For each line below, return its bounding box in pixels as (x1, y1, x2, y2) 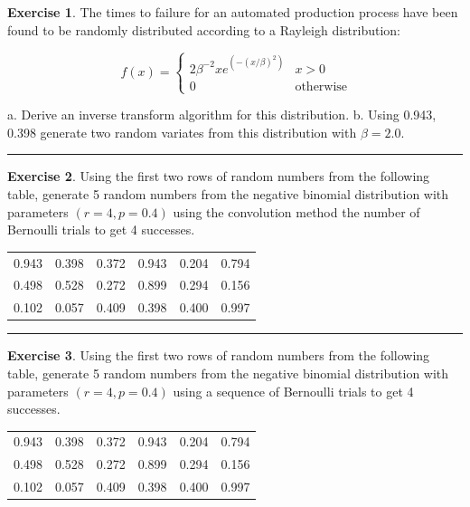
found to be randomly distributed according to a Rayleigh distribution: (7, 20, 400, 39)
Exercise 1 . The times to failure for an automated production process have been (7, 3, 458, 21)
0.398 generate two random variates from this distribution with (7, 122, 357, 141)
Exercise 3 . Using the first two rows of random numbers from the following (7, 346, 430, 365)
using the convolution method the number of (173, 202, 420, 221)
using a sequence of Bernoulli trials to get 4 (173, 381, 414, 400)
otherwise (295, 80, 348, 93)
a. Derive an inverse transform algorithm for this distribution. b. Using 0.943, (7, 105, 437, 124)
